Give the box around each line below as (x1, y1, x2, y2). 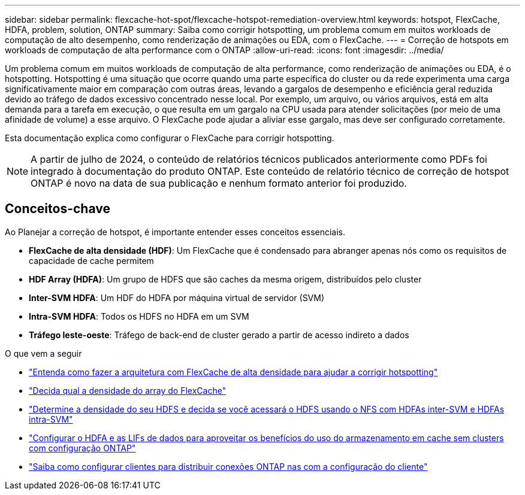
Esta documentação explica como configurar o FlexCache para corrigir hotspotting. (5, 133, 334, 143)
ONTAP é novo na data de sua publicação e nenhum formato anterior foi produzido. (31, 177, 407, 189)
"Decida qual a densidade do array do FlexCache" (29, 385, 227, 396)
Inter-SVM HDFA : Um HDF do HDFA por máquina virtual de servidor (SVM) (29, 292, 325, 303)
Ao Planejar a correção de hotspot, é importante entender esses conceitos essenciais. (5, 226, 346, 237)
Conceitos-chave (5, 201, 110, 217)
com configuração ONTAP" (29, 442, 136, 453)
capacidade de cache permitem (29, 255, 154, 266)
